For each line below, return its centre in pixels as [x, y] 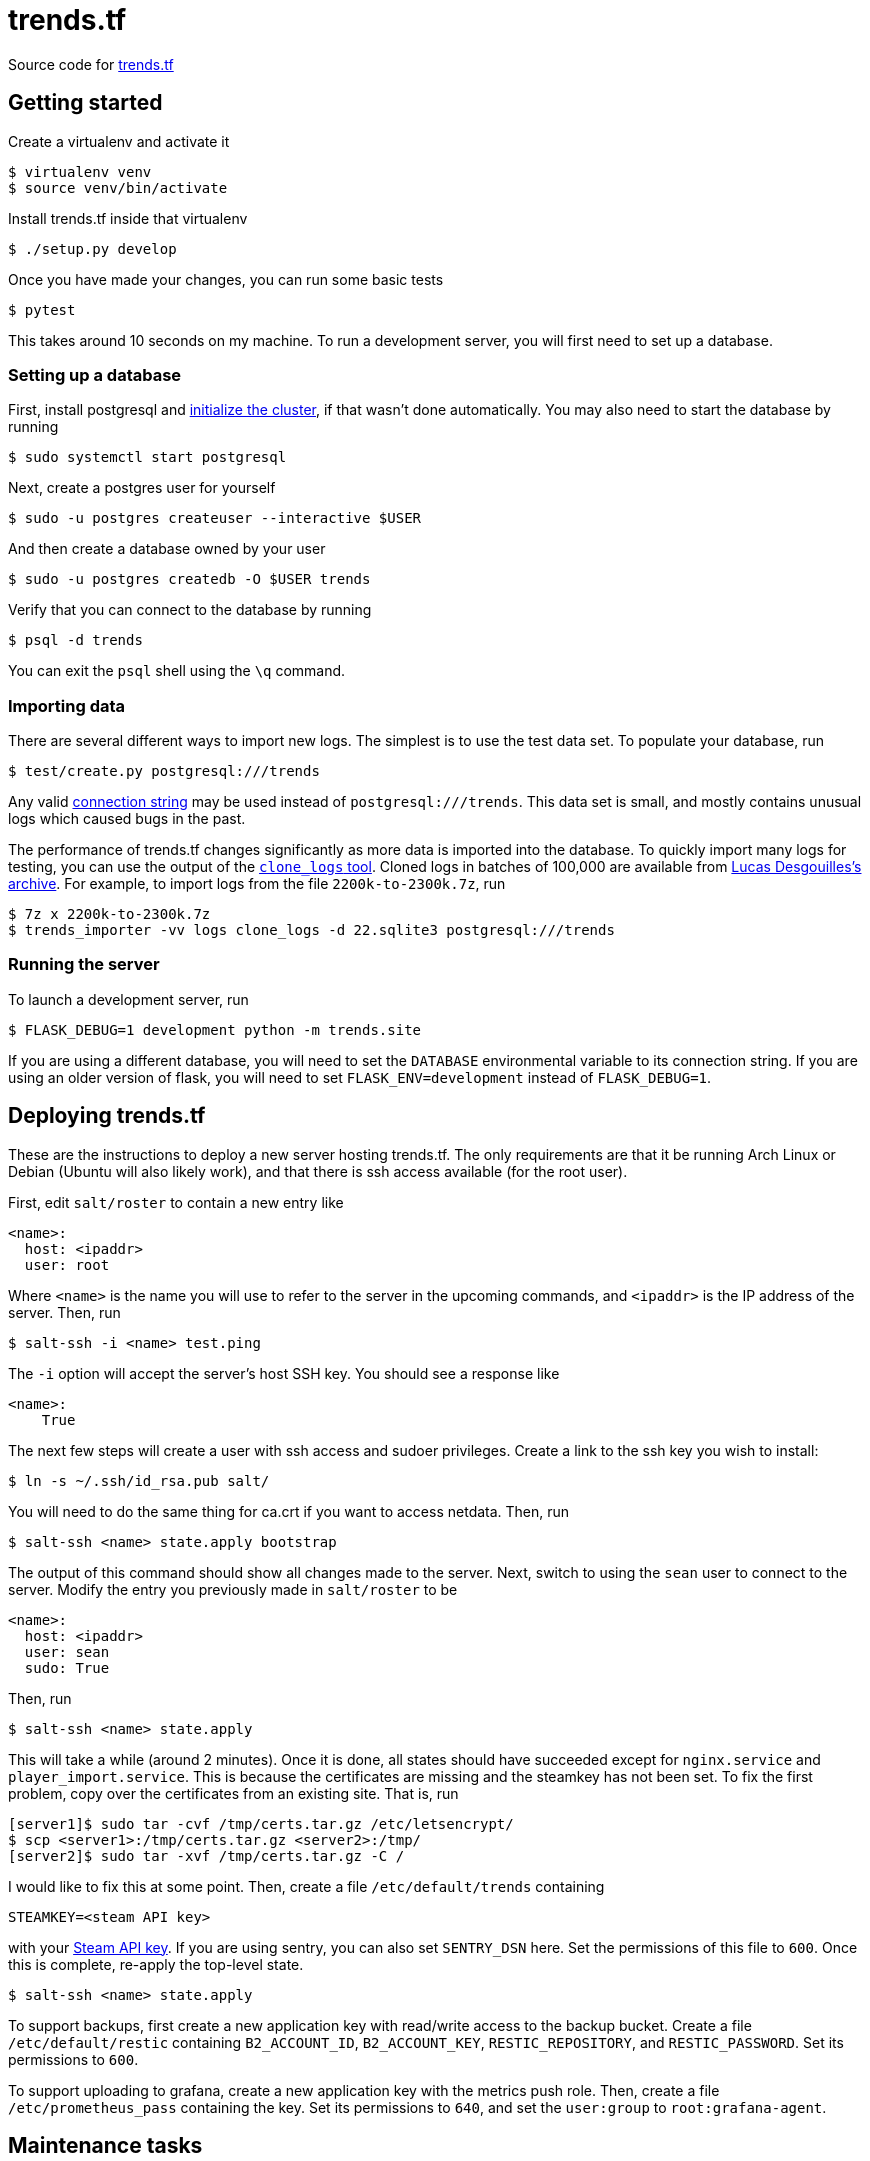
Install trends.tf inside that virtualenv [128, 218]
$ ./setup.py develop [92, 248]
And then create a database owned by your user [167, 549]
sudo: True [67, 1667]
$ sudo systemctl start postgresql [147, 457]
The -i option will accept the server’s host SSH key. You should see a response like [284, 1373]
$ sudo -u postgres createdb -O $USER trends [189, 579]
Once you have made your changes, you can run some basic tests [226, 279]
